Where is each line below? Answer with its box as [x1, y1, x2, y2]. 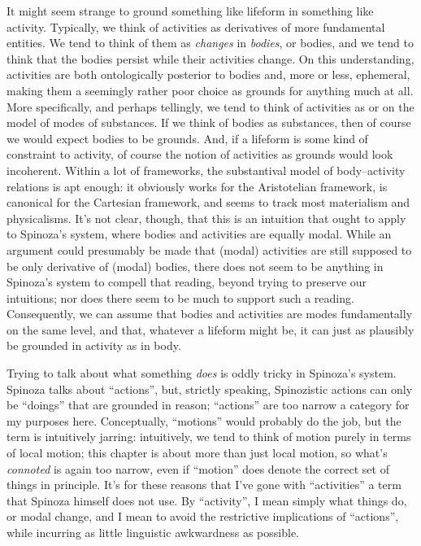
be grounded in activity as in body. [7, 337, 181, 354]
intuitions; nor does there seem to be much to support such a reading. [7, 289, 354, 306]
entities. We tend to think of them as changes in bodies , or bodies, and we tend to [7, 34, 414, 51]
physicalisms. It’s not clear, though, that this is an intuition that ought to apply [7, 209, 406, 226]
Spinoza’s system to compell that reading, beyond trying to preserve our [7, 273, 367, 290]
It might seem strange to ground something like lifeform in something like [7, 2, 374, 19]
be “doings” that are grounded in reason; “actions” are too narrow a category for [7, 396, 410, 413]
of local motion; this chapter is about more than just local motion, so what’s [7, 444, 388, 461]
